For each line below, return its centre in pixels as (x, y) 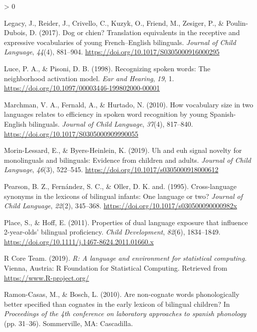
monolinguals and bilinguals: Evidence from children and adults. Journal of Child (128, 160)
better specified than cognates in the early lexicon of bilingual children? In (117, 304)
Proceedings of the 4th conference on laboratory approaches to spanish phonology (125, 313)
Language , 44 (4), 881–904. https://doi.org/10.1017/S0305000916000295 (112, 52)
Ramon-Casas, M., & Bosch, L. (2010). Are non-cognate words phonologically (122, 294)
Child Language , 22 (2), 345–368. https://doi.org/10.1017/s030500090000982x (121, 206)
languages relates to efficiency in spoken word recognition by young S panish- (120, 114)
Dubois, (16, 32)
